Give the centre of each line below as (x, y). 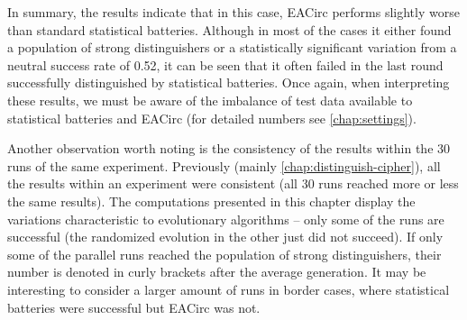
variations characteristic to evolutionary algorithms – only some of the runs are (226, 219)
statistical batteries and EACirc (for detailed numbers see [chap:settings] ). (212, 118)
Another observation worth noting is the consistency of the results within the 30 (229, 148)
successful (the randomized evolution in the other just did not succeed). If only (225, 237)
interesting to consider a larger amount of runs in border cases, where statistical (229, 289)
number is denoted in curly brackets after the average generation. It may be (217, 272)
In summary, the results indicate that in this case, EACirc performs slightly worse (233, 12)
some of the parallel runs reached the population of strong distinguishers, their (224, 254)
